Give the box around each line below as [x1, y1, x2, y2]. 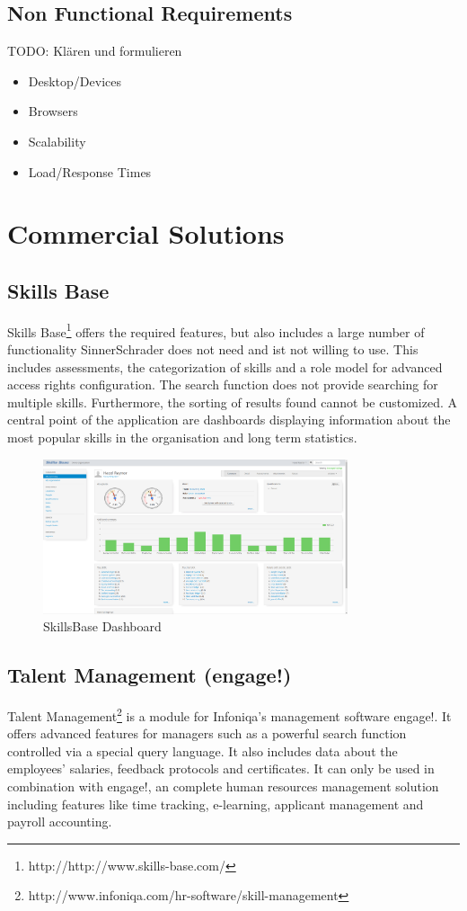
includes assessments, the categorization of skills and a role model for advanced [7, 357, 443, 376]
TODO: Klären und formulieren [7, 41, 182, 60]
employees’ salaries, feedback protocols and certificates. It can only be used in [7, 759, 435, 778]
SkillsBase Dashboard [43, 617, 162, 636]
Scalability [28, 131, 86, 150]
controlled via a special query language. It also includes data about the [7, 741, 398, 760]
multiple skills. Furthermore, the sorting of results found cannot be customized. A [7, 392, 457, 411]
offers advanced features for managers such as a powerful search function [7, 724, 407, 743]
